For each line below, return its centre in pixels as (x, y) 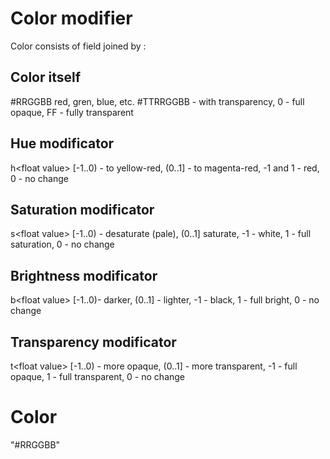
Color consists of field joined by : (78, 46)
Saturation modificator (82, 209)
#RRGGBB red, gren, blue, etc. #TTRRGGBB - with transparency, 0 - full (157, 101)
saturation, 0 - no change (62, 244)
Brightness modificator (84, 275)
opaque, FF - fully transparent (72, 112)
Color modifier (71, 18)
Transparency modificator (93, 342)
